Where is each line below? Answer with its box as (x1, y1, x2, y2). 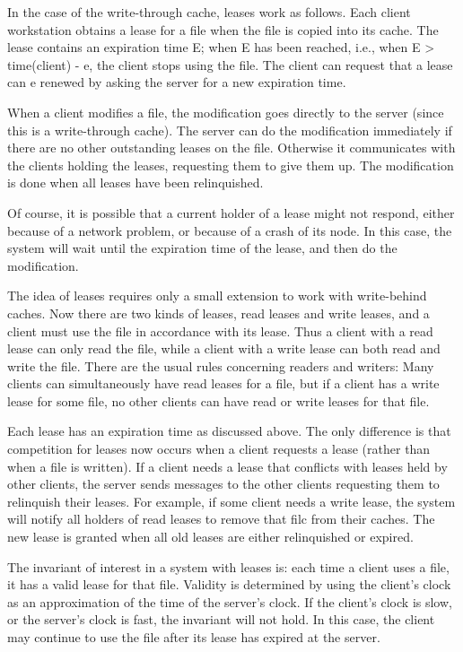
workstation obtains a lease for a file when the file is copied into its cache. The (7, 20, 439, 39)
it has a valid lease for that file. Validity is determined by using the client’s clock (7, 575, 451, 594)
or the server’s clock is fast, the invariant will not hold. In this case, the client (7, 610, 435, 629)
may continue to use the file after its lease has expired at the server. (7, 628, 380, 646)
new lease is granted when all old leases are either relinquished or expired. (7, 527, 414, 546)
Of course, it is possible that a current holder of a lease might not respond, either (7, 203, 455, 222)
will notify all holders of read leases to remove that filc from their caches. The (7, 509, 435, 528)
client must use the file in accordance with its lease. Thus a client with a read (7, 321, 433, 340)
